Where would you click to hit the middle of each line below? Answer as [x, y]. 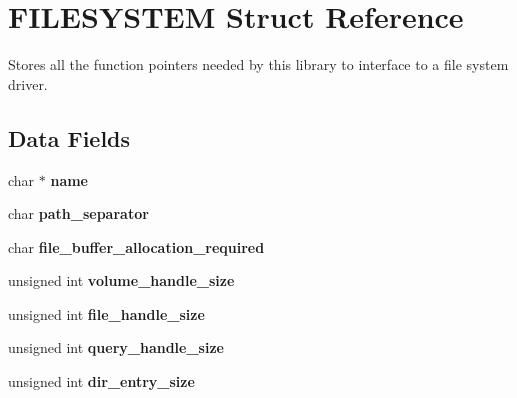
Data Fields [69, 137]
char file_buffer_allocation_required [136, 246]
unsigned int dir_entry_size [101, 381]
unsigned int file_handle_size [106, 313]
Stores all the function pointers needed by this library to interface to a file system [258, 64]
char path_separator [78, 213]
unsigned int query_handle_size [116, 347]
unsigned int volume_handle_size [121, 280]
